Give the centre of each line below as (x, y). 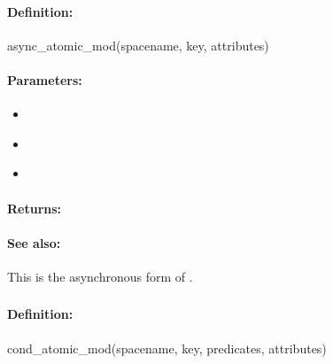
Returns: (35, 208)
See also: (34, 242)
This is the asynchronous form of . (100, 276)
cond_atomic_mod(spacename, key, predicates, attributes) (167, 348)
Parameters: (45, 79)
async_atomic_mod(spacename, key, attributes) (138, 45)
